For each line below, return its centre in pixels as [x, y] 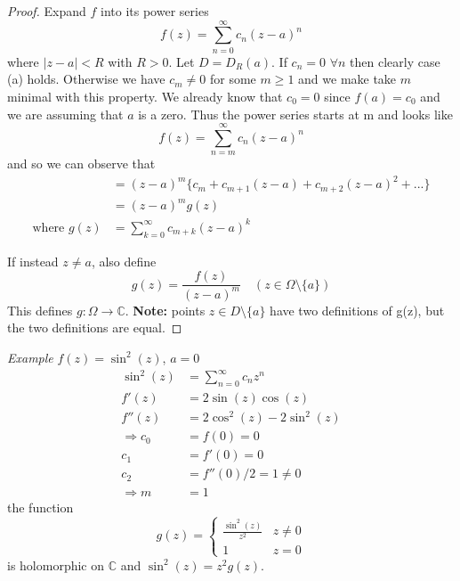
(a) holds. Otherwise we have [86, 79]
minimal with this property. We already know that [145, 96]
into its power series [155, 11]
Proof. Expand [47, 11]
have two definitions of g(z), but [357, 310]
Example [30, 357]
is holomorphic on [56, 565]
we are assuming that [65, 114]
